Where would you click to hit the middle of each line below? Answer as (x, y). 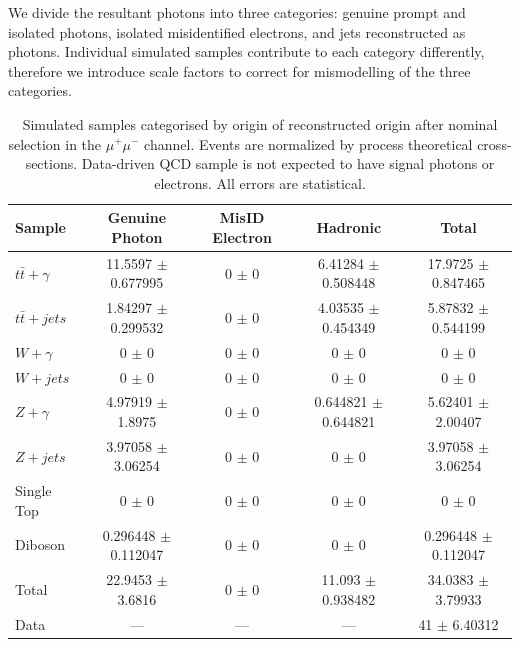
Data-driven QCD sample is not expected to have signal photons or (288, 163)
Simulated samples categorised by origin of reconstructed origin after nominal (260, 123)
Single (33, 490)
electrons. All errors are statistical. (260, 182)
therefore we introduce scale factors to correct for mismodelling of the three (239, 70)
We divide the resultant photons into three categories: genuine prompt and (237, 12)
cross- (494, 143)
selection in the (55, 143)
